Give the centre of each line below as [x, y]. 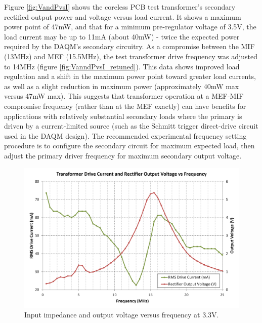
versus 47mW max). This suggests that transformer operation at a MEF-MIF [124, 96]
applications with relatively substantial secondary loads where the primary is [123, 116]
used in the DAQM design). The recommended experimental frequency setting [125, 135]
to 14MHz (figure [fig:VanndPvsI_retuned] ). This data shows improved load [122, 66]
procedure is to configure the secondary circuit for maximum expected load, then [129, 146]
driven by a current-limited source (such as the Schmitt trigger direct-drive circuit [131, 126]
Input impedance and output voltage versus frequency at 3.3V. [122, 315]
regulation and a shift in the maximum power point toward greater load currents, [130, 76]
